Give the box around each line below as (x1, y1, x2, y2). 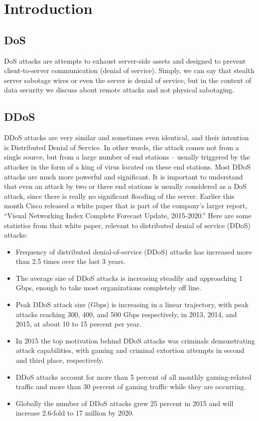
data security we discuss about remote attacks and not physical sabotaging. (4, 84, 235, 95)
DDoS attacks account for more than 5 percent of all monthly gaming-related (15, 371, 252, 382)
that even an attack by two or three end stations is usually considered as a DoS (4, 181, 247, 191)
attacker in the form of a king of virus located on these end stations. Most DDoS (4, 161, 251, 171)
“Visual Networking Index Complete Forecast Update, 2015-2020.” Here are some (4, 210, 252, 220)
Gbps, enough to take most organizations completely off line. (15, 282, 201, 293)
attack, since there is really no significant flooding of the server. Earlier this (4, 190, 235, 201)
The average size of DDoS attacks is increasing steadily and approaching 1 (15, 272, 243, 283)
